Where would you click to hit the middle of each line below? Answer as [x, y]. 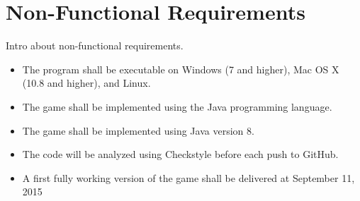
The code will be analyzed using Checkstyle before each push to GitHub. [180, 154]
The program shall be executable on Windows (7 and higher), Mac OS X [181, 69]
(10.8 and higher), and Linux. [86, 83]
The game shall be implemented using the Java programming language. [177, 106]
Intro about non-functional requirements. [95, 45]
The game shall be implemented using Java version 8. [138, 130]
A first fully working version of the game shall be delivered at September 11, [189, 177]
